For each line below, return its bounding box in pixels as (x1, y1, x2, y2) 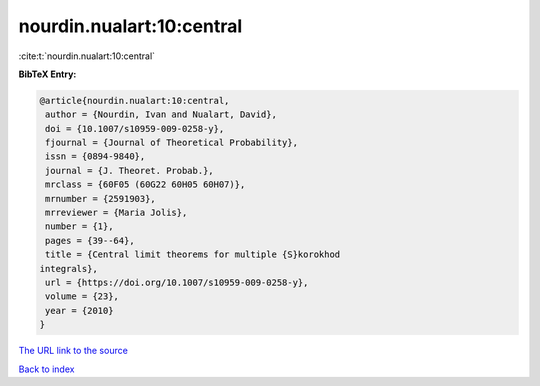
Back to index (18, 363, 75, 375)
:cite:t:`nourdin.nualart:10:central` (18, 50, 155, 62)
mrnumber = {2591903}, (45, 193, 157, 204)
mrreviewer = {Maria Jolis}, (45, 207, 188, 219)
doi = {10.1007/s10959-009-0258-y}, (45, 123, 225, 134)
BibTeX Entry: (18, 68, 77, 80)
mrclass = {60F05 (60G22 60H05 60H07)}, (45, 179, 246, 190)
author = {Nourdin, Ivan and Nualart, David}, (45, 109, 277, 120)
